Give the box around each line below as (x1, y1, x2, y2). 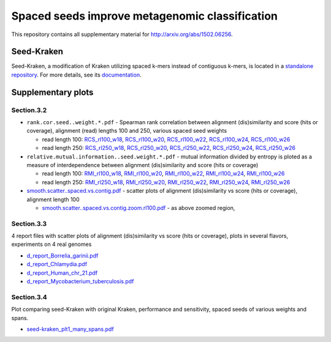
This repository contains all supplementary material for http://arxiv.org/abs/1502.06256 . (11, 31, 233, 38)
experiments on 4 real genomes (11, 240, 92, 248)
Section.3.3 (11, 219, 47, 228)
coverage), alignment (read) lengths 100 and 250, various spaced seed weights (26, 127, 227, 135)
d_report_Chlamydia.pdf (26, 261, 88, 268)
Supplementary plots (11, 87, 94, 97)
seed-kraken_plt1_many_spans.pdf (26, 325, 114, 333)
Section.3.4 (11, 292, 47, 301)
